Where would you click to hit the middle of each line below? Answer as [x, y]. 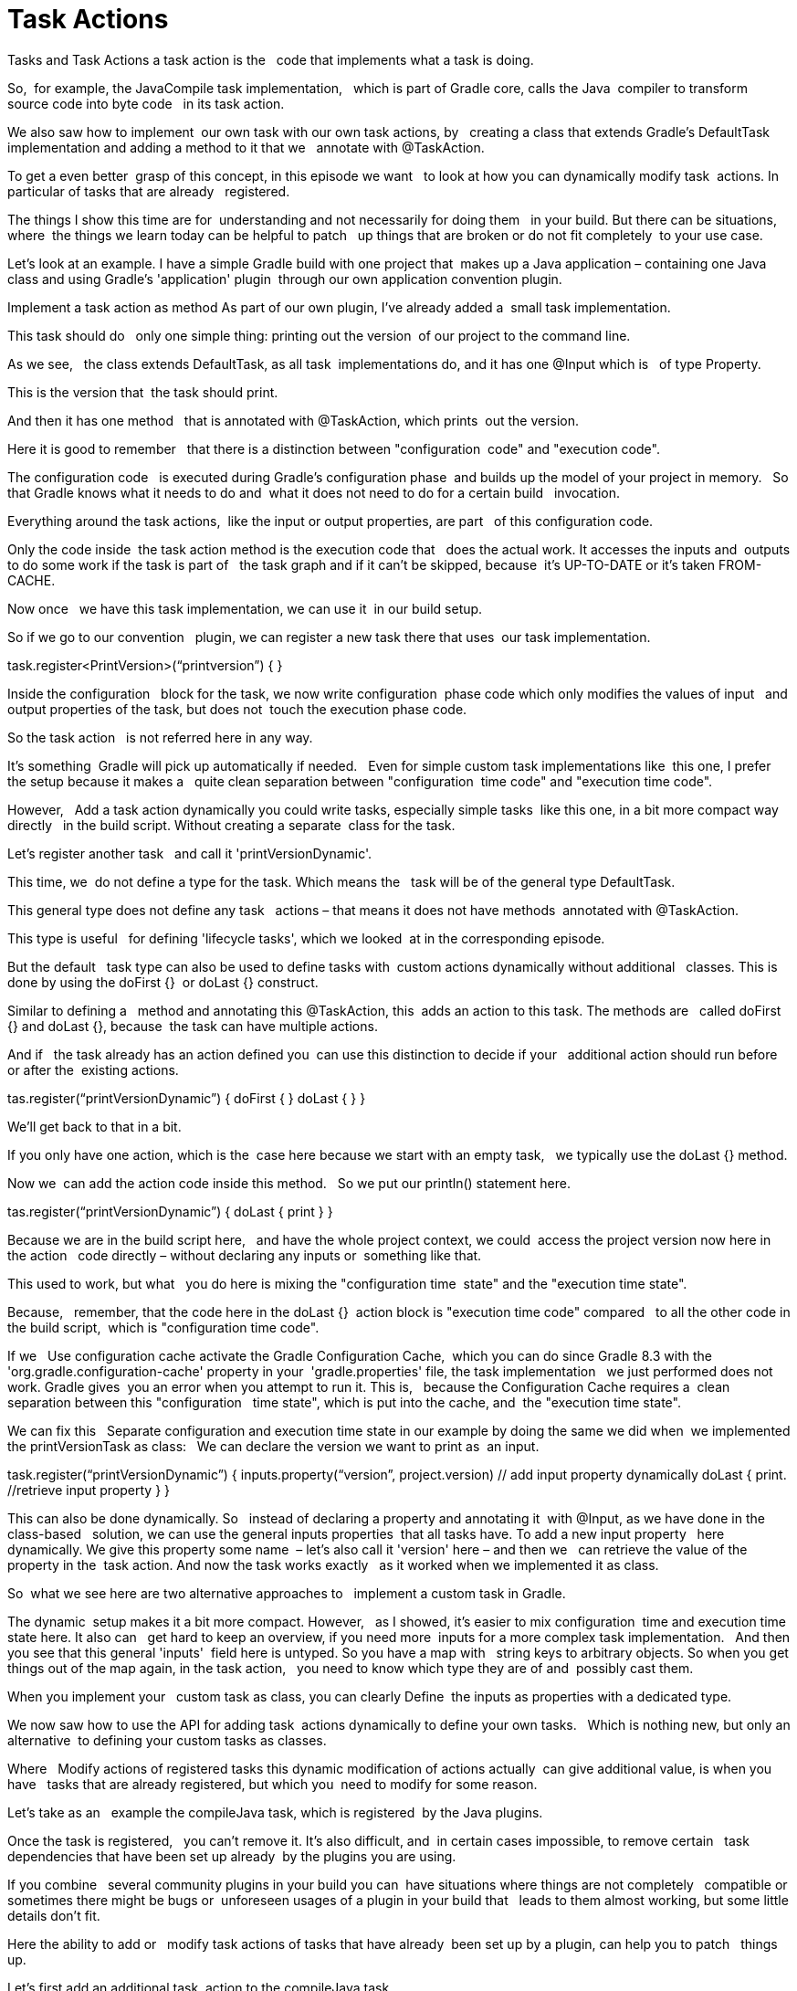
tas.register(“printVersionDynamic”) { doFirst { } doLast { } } [187, 1098]
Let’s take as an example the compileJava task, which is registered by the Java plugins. [275, 1812]
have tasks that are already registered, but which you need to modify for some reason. [273, 1784]
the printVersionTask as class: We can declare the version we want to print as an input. [273, 1446]
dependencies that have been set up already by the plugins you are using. [232, 1856]
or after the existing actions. [93, 1069]
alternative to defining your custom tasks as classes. [167, 1740]
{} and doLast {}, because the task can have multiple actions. [193, 1026]
